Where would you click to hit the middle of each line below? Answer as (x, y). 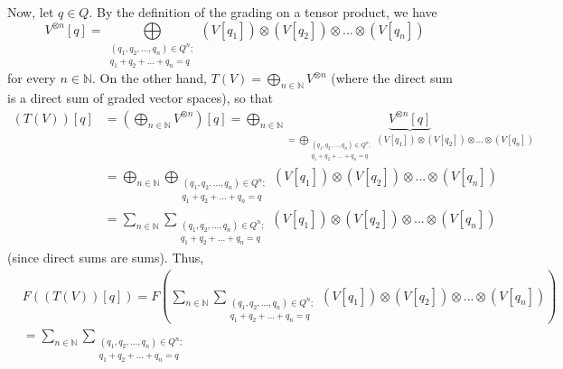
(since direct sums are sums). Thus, (106, 258)
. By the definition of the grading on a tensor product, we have (263, 12)
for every (32, 78)
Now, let (31, 12)
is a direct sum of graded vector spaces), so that (141, 98)
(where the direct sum (392, 78)
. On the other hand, (150, 78)
